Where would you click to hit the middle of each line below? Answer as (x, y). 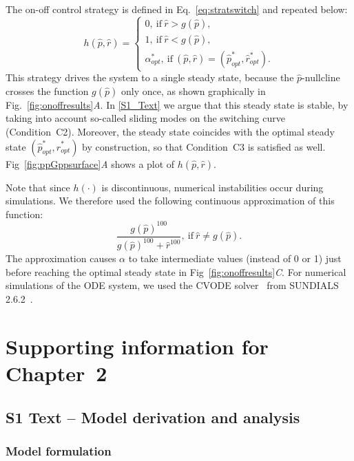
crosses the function (47, 90)
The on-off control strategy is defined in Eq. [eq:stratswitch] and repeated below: (177, 9)
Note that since (38, 187)
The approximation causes (61, 258)
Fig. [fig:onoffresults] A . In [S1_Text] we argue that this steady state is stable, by (177, 104)
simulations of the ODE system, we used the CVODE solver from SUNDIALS (172, 285)
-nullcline (321, 77)
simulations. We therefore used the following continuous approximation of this (170, 201)
